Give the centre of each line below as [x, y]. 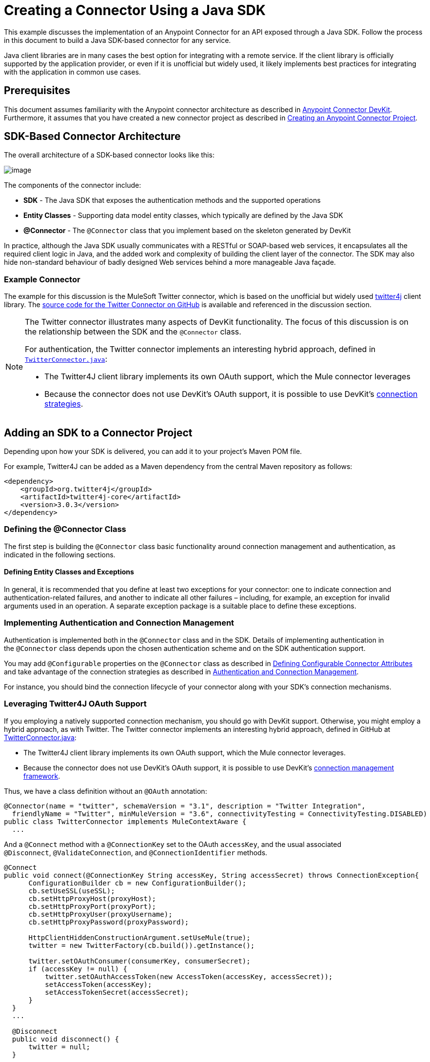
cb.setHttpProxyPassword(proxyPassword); [109, 922]
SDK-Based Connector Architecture [92, 137]
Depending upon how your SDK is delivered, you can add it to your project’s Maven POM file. [153, 452]
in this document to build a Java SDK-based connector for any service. [117, 40]
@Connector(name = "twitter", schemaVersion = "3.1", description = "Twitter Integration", [185, 806]
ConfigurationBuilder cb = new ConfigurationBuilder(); [137, 883]
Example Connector [42, 279]
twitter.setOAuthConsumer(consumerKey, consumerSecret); [139, 961]
